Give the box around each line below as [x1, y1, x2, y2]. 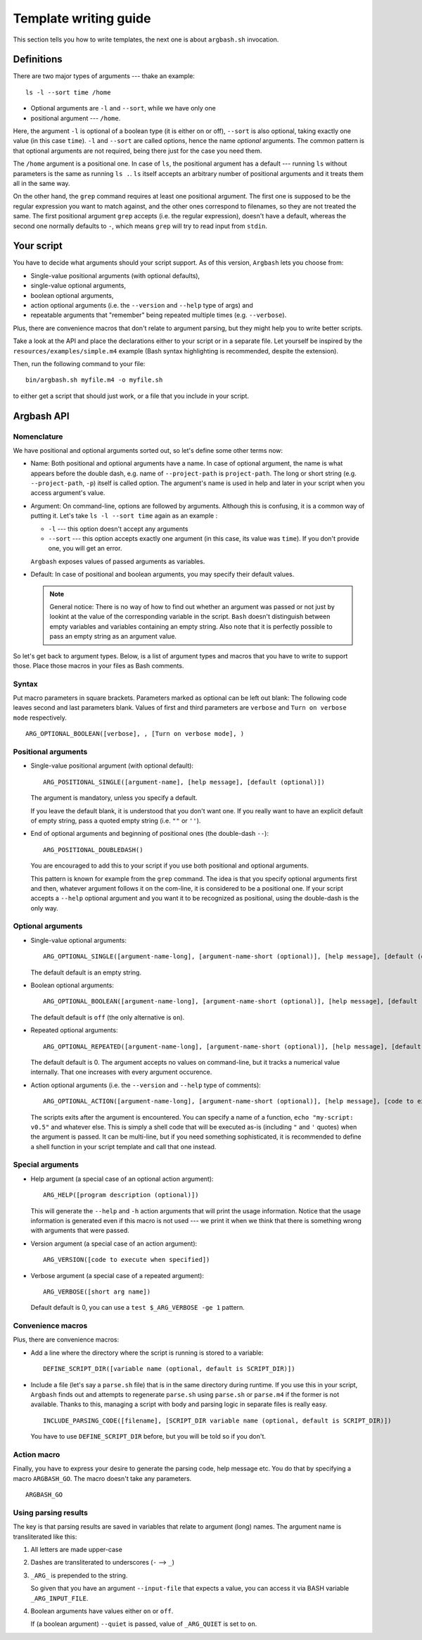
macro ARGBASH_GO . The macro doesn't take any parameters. [13, 1474, 192, 1482]
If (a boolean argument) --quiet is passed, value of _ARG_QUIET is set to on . [30, 1620, 257, 1628]
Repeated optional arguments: [30, 1026, 118, 1034]
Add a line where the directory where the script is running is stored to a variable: [30, 1348, 264, 1357]
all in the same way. [13, 179, 70, 187]
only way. [30, 903, 59, 912]
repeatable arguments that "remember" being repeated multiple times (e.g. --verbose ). [30, 311, 287, 320]
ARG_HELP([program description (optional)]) [43, 1191, 200, 1199]
